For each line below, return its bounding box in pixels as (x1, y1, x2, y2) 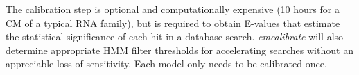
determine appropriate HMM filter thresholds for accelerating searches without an (6, 42, 353, 57)
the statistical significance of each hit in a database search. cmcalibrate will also (6, 29, 344, 44)
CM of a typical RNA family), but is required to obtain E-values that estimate (6, 15, 340, 30)
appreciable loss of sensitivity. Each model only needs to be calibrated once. (6, 56, 327, 71)
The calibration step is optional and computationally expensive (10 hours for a (6, 2, 340, 16)
